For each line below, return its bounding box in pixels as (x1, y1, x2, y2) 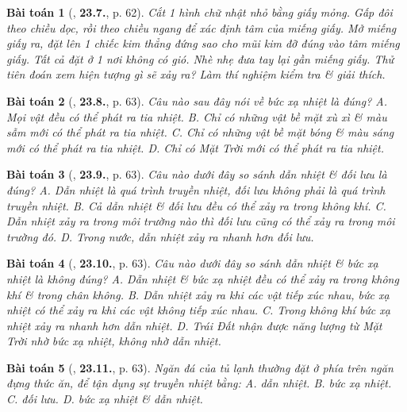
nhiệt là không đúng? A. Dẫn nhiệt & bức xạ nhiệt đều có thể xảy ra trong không (6, 270, 399, 287)
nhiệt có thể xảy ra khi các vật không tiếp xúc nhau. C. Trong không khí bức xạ (6, 302, 390, 318)
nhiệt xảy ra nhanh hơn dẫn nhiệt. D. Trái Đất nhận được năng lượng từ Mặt (6, 317, 382, 333)
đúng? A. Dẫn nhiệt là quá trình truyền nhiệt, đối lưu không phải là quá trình (6, 181, 386, 198)
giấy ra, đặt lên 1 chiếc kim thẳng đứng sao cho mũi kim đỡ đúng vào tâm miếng (6, 35, 400, 52)
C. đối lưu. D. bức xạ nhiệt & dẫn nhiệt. (6, 391, 203, 407)
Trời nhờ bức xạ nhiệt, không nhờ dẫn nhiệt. (6, 333, 221, 349)
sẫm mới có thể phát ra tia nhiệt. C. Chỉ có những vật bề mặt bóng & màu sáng (6, 124, 394, 141)
